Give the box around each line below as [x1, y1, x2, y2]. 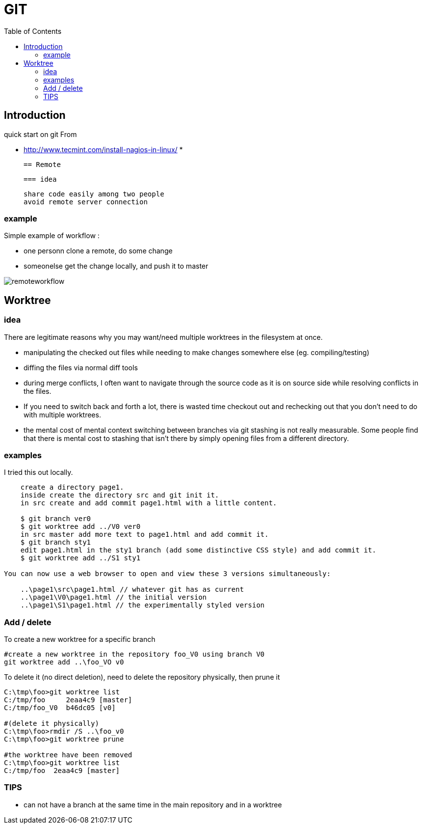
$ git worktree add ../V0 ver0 [20, 523, 141, 531]
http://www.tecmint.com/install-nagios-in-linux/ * [24, 145, 183, 154]
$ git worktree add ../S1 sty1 [20, 554, 141, 562]
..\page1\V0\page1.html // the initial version [20, 593, 207, 602]
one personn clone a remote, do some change [24, 247, 173, 255]
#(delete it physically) [4, 719, 99, 728]
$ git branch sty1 [20, 538, 91, 547]
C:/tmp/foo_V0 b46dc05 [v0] [4, 704, 116, 712]
